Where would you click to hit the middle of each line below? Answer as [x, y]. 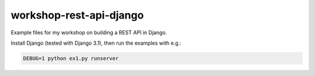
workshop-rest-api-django [77, 15]
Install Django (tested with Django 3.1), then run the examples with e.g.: [96, 43]
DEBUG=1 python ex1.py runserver [71, 58]
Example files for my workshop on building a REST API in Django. [89, 32]
